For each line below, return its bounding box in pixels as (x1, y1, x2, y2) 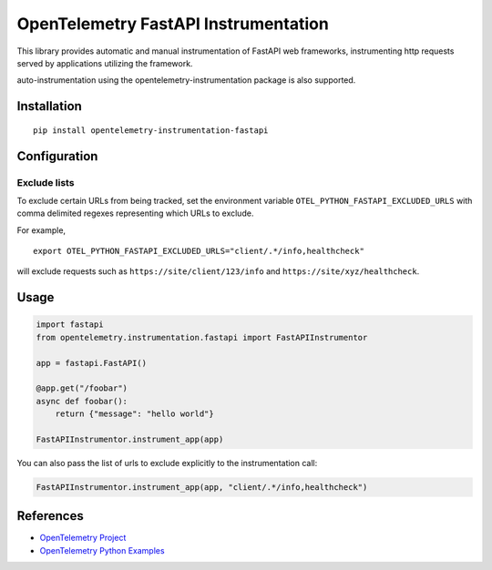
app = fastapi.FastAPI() (36, 358, 148, 368)
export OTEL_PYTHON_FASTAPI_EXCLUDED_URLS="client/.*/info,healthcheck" (33, 246, 364, 257)
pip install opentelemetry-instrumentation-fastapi (33, 125, 269, 136)
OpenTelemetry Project (39, 533, 127, 544)
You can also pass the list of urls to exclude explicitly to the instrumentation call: (16, 457, 318, 468)
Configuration (16, 148, 98, 164)
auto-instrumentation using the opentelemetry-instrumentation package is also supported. (16, 75, 356, 86)
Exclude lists (16, 176, 75, 188)
